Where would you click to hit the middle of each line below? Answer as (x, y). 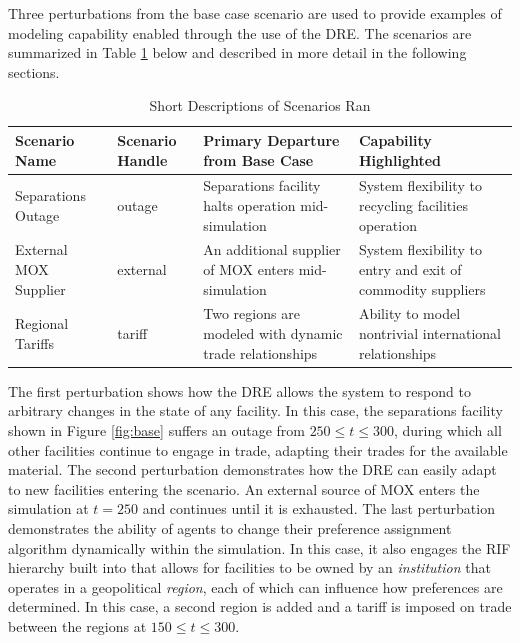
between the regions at (77, 625)
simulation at (48, 508)
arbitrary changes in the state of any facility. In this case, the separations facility (255, 410)
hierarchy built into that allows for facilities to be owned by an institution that (249, 567)
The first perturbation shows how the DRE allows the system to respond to (239, 390)
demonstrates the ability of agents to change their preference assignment (230, 527)
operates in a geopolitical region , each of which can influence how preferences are (255, 586)
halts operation (249, 205)
